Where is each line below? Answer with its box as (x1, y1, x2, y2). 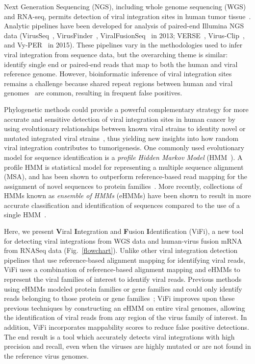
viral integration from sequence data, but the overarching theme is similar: (4, 49, 228, 59)
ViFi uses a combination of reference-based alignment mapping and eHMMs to (4, 264, 240, 274)
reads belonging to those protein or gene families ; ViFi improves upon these (4, 293, 235, 303)
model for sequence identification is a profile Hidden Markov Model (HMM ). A (4, 152, 243, 162)
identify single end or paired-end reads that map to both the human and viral (4, 59, 238, 69)
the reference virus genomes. (4, 350, 89, 361)
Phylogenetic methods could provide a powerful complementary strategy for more (4, 104, 249, 114)
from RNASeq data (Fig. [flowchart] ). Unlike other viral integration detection (4, 245, 238, 255)
